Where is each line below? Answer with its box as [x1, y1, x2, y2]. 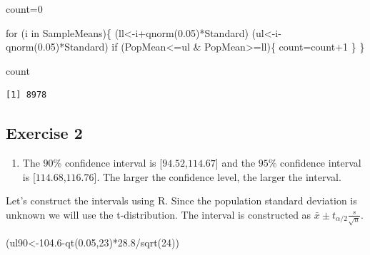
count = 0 [6, 1, 43, 16]
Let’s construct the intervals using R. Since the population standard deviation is [6, 193, 357, 208]
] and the [215, 155, 256, 170]
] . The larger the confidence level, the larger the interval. [94, 169, 341, 184]
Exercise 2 [6, 122, 83, 144]
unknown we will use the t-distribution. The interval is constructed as [6, 207, 311, 222]
